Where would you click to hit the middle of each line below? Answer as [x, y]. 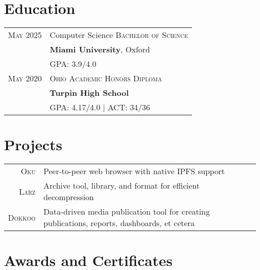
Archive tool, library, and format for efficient [122, 186]
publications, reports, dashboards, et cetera [119, 223]
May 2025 [25, 35]
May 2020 [25, 78]
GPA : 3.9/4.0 [73, 64]
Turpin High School [89, 93]
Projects [33, 144]
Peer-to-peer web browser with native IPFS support [134, 171]
